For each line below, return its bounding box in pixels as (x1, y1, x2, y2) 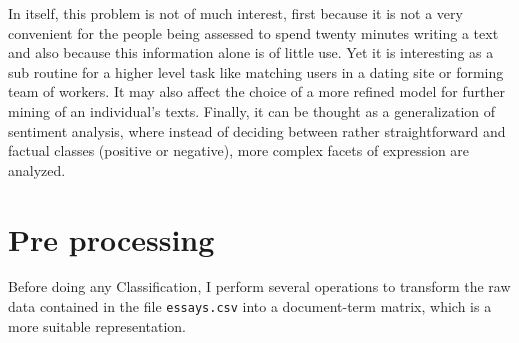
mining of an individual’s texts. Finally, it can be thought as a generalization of (8, 100, 496, 121)
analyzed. (8, 159, 66, 180)
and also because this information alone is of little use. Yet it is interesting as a (8, 42, 494, 63)
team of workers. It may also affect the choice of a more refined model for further (8, 81, 505, 102)
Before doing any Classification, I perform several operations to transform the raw (8, 276, 511, 297)
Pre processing (8, 218, 215, 259)
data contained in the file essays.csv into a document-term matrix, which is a (8, 296, 492, 317)
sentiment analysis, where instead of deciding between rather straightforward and (8, 120, 506, 141)
